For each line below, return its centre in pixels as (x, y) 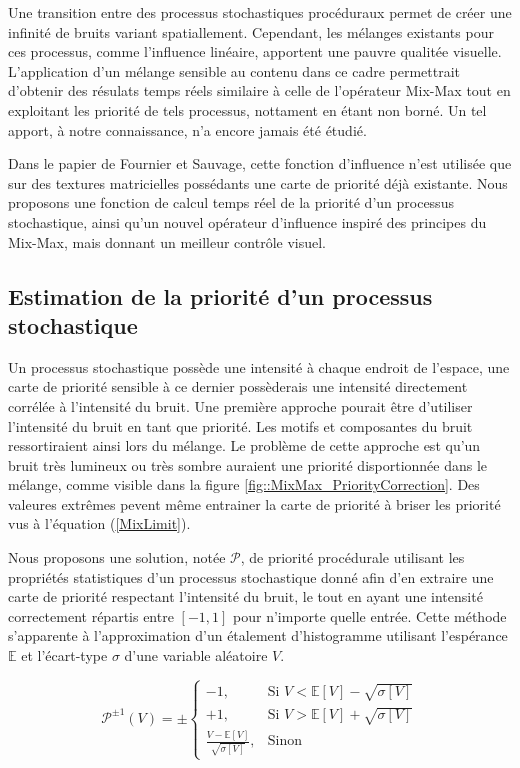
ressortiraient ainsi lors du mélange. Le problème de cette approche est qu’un (244, 445)
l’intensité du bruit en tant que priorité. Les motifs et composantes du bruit (240, 425)
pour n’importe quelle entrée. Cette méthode (370, 615)
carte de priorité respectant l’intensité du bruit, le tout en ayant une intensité (245, 596)
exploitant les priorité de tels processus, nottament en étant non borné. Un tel (247, 109)
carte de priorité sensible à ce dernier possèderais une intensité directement (238, 386)
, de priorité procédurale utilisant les (352, 557)
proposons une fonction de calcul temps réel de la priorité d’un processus (231, 202)
